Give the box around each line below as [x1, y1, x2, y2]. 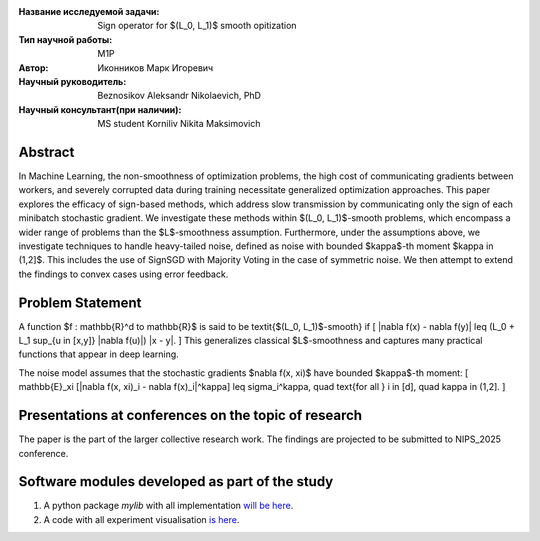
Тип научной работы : [18, 33, 113, 45]
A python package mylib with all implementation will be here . [43, 500, 294, 512]
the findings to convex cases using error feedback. [18, 268, 229, 280]
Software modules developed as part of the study [18, 473, 334, 490]
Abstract [18, 143, 75, 160]
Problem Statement [18, 294, 142, 311]
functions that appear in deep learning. [18, 348, 179, 360]
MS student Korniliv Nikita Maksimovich [97, 118, 261, 130]
